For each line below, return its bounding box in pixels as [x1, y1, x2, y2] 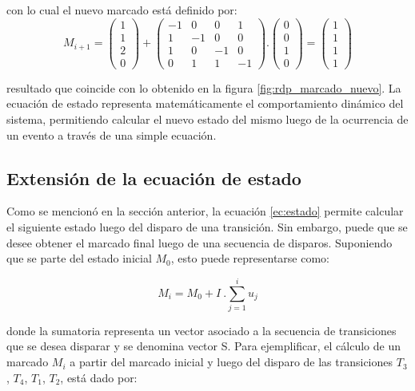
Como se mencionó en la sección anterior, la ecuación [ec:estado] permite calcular [6, 203, 404, 219]
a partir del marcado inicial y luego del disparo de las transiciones [70, 353, 393, 370]
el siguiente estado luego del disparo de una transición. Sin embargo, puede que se [6, 218, 408, 235]
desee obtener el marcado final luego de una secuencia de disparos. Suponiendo [6, 234, 393, 251]
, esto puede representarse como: [170, 250, 329, 267]
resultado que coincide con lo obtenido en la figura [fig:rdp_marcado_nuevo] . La [6, 79, 401, 96]
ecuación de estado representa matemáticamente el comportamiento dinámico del [6, 95, 404, 112]
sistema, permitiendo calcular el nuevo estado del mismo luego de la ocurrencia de [6, 110, 409, 127]
